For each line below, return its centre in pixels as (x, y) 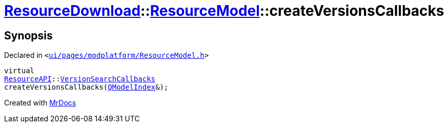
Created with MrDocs (40, 103)
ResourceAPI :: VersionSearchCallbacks (80, 79)
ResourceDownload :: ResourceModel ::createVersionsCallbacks (224, 11)
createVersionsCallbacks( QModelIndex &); (86, 87)
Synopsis (28, 35)
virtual (19, 71)
